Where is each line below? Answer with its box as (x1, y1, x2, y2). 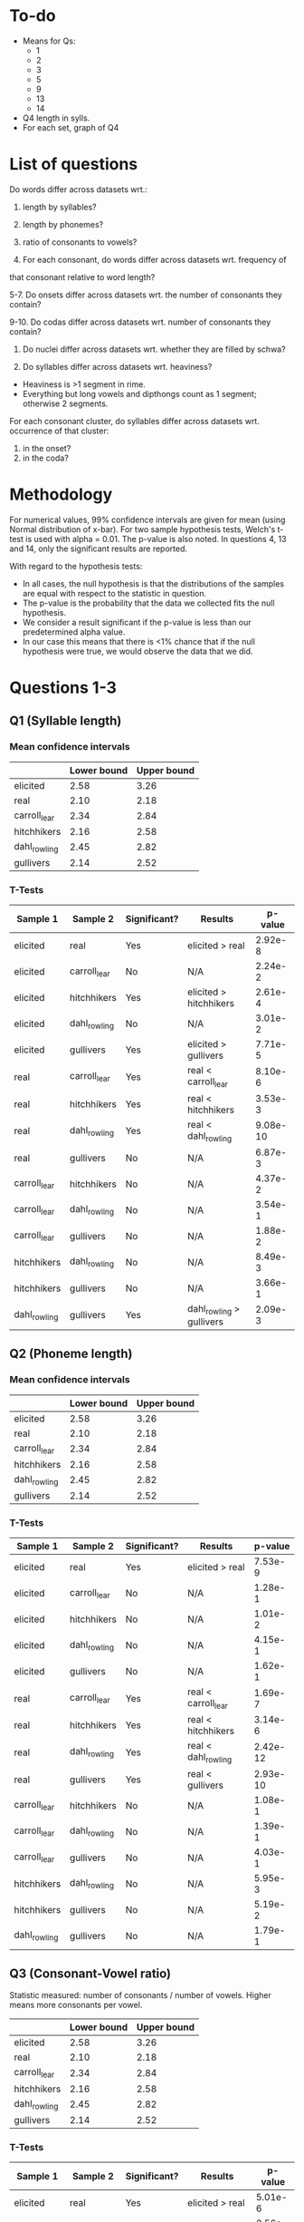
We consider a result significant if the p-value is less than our (22, 616, 252, 627)
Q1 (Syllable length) (9, 713, 122, 729)
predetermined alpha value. (22, 626, 126, 637)
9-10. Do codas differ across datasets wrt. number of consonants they (9, 316, 271, 327)
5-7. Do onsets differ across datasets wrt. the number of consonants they (9, 289, 282, 300)
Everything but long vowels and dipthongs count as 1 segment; (22, 388, 257, 399)
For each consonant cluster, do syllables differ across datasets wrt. (9, 415, 260, 426)
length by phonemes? (22, 218, 104, 229)
